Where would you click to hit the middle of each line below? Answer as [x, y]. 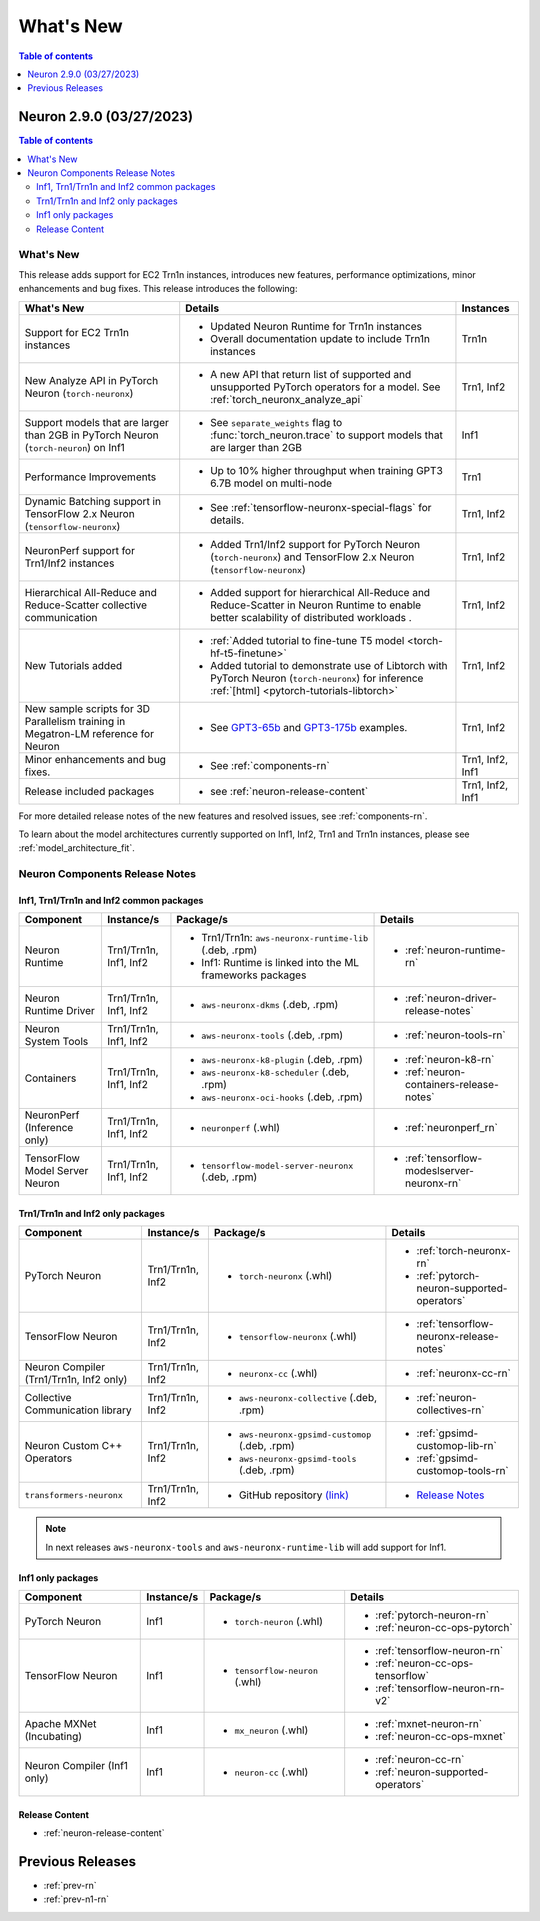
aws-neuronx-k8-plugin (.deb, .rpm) [282, 1060]
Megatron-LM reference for [89, 733]
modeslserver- [440, 1171]
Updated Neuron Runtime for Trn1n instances [316, 326]
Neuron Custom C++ [73, 1446]
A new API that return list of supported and [311, 374]
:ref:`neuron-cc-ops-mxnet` [441, 1737]
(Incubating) [53, 1737]
